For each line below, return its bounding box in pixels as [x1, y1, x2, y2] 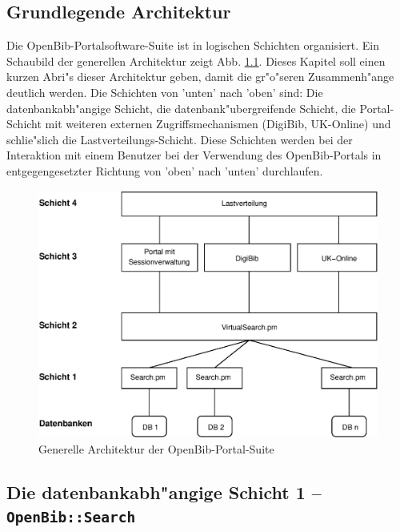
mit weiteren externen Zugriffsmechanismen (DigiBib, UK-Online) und [45, 115, 391, 132]
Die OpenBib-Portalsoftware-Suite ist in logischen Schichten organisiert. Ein [6, 37, 379, 54]
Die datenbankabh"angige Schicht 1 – [6, 479, 322, 504]
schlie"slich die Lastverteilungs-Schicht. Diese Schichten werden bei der [6, 131, 353, 147]
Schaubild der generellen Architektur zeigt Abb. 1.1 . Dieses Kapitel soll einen [6, 52, 386, 69]
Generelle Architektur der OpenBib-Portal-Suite [38, 440, 274, 457]
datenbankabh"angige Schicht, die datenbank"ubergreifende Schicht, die [6, 99, 356, 116]
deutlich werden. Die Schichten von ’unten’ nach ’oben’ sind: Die [6, 83, 323, 100]
